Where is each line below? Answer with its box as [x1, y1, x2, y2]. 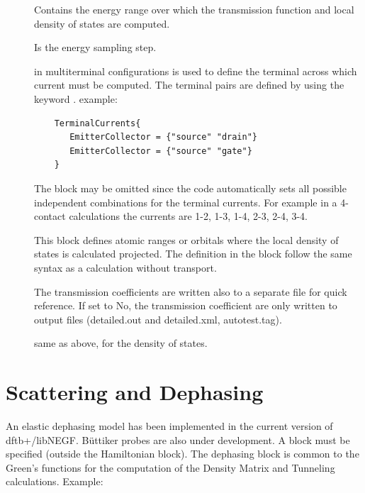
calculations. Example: [6, 474, 103, 489]
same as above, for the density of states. [34, 336, 208, 350]
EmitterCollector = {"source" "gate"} [69, 145, 252, 156]
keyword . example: [34, 91, 118, 106]
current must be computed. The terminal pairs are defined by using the [34, 77, 344, 92]
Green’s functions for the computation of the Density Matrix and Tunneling [6, 460, 335, 475]
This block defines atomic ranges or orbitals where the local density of [34, 232, 339, 247]
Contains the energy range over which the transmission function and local [34, 2, 354, 16]
